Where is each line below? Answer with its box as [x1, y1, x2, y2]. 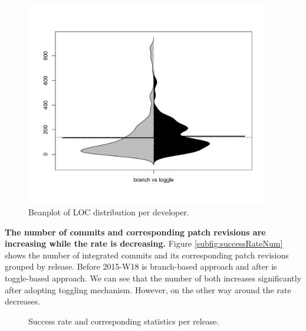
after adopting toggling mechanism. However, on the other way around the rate [5, 283, 291, 296]
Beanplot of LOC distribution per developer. [28, 206, 189, 218]
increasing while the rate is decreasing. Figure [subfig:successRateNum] [5, 237, 283, 250]
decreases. [5, 295, 41, 307]
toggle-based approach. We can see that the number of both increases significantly [5, 272, 301, 284]
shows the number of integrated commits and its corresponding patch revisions [5, 248, 289, 261]
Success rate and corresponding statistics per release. [28, 314, 219, 327]
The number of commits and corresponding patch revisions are [5, 225, 266, 238]
